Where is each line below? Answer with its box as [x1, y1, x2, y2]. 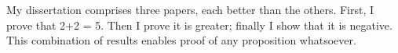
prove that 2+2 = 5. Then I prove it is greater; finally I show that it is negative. [6, 16, 393, 33]
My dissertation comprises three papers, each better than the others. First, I [6, 2, 374, 17]
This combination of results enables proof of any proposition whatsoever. [6, 32, 356, 48]
